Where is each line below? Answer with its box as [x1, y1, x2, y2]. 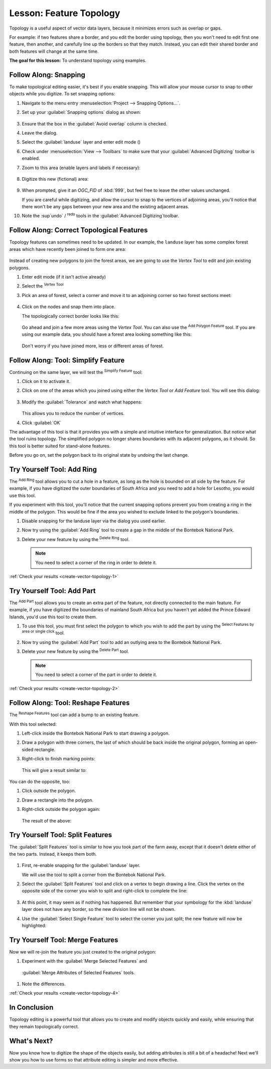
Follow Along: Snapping [9, 70, 85, 79]
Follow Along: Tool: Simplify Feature [9, 356, 125, 364]
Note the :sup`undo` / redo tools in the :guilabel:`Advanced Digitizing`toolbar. [22, 212, 179, 219]
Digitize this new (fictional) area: [22, 176, 89, 182]
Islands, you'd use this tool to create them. [9, 614, 97, 620]
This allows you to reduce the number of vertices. [22, 411, 125, 417]
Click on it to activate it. [22, 378, 70, 384]
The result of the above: [22, 818, 72, 824]
